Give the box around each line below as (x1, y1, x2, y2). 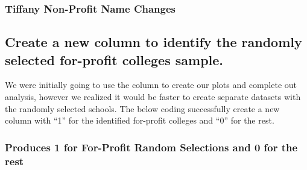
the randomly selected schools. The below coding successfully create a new (5, 102, 280, 115)
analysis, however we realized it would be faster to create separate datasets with (5, 90, 301, 103)
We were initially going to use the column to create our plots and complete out (5, 78, 297, 91)
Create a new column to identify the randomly (5, 33, 302, 51)
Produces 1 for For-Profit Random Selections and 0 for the (5, 139, 298, 154)
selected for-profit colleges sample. (5, 50, 224, 69)
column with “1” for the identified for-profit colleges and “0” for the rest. (5, 114, 274, 127)
